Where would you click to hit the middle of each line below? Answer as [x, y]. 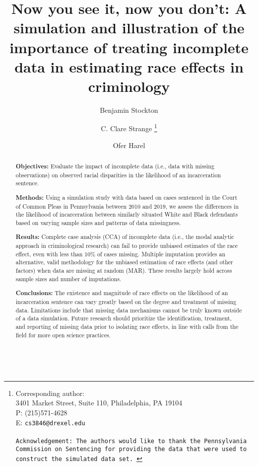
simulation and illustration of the [129, 28]
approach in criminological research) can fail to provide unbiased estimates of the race [127, 246]
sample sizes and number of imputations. [68, 278]
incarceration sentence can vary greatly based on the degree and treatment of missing [126, 301]
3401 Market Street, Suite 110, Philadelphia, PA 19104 [99, 403]
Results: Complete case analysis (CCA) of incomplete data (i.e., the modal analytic [125, 237]
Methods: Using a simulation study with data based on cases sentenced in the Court [127, 197]
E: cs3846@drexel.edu [50, 422]
